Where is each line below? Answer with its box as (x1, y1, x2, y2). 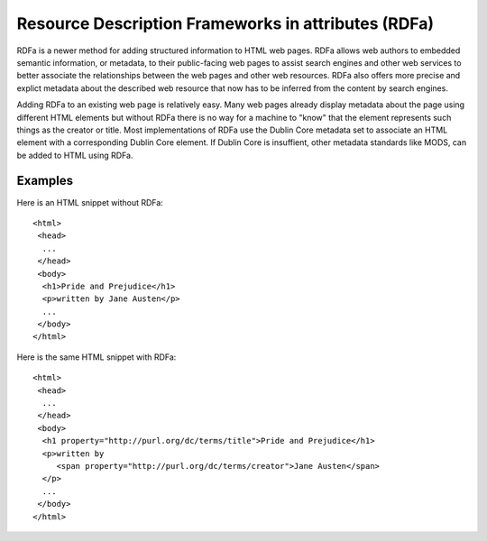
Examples (16, 173, 74, 188)
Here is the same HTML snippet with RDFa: (16, 352, 177, 362)
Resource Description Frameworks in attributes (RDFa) (16, 14, 435, 33)
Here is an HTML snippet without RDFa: (16, 197, 164, 207)
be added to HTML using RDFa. (16, 150, 133, 160)
